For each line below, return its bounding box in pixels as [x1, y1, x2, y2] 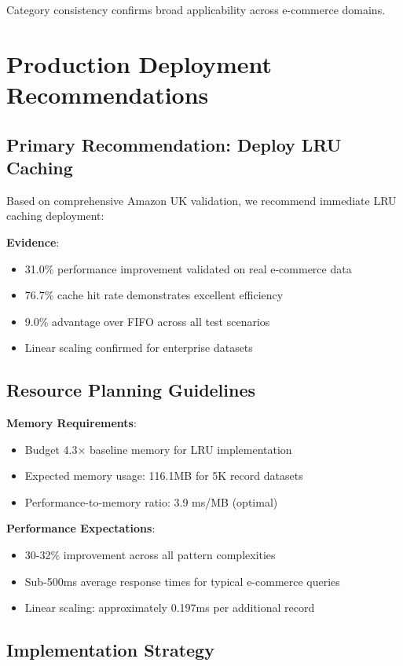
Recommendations [6, 78, 209, 110]
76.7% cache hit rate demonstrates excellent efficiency [24, 287, 284, 303]
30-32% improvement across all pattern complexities [24, 547, 276, 563]
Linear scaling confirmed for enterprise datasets [24, 339, 253, 356]
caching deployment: [6, 207, 104, 224]
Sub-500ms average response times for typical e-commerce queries [24, 573, 340, 589]
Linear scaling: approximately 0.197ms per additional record [24, 599, 315, 616]
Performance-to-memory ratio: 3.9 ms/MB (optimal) [24, 493, 278, 510]
